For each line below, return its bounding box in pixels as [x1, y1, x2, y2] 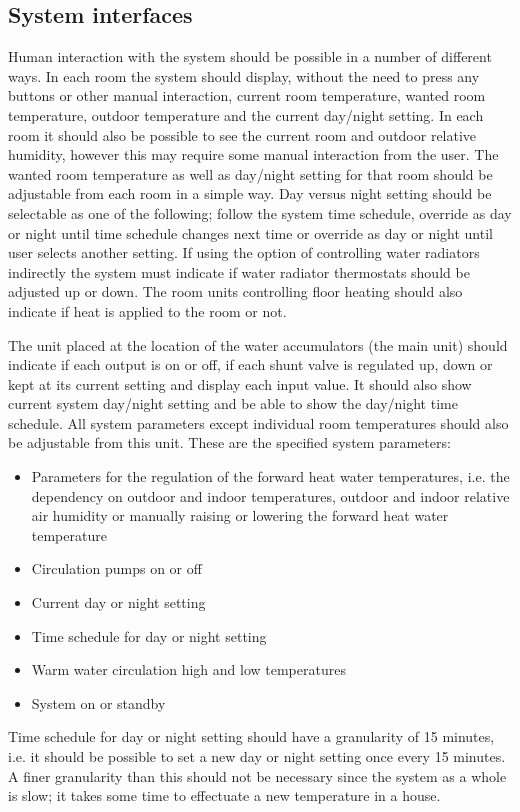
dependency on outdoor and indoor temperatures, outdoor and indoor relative [31, 485, 510, 506]
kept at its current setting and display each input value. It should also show [8, 373, 472, 394]
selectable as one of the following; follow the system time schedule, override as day [8, 202, 512, 223]
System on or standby [31, 692, 166, 713]
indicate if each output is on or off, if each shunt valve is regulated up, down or [8, 354, 493, 375]
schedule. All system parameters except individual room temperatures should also [8, 412, 509, 433]
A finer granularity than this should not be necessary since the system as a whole [8, 765, 507, 786]
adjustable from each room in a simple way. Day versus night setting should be [8, 183, 492, 204]
